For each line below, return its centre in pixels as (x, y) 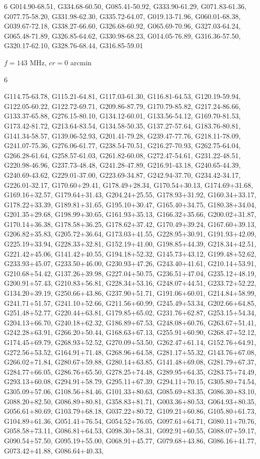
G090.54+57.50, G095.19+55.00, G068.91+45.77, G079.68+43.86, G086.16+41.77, (130, 440)
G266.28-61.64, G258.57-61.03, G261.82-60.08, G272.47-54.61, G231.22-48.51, (122, 155)
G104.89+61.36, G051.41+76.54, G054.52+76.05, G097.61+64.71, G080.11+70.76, (130, 421)
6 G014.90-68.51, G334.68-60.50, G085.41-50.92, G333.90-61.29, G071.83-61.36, (125, 6)
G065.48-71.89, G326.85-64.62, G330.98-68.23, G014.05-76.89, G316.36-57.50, (122, 35)
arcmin (81, 62)
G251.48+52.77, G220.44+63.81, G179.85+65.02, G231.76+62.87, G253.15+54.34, (130, 313)
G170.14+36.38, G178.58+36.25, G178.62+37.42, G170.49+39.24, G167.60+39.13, (130, 224)
